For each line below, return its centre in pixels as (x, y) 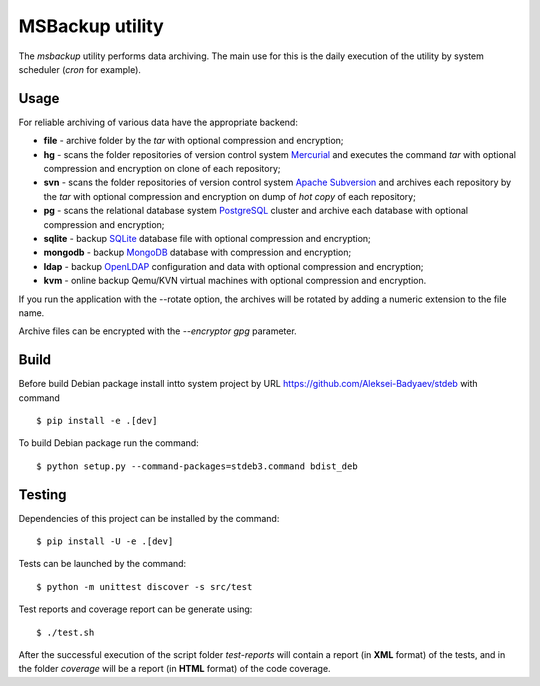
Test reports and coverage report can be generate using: (135, 609)
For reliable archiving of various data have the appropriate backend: (158, 122)
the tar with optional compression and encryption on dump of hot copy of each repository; (230, 196)
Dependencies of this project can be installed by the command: (149, 518)
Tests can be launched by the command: (102, 564)
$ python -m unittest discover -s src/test (144, 586)
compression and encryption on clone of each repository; (162, 169)
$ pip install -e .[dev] (97, 420)
